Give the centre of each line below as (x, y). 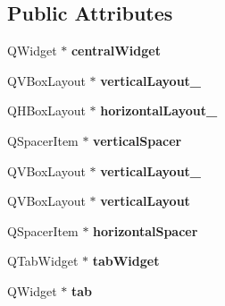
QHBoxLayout (46, 110)
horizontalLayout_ (159, 110)
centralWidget (116, 51)
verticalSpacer (137, 140)
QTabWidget (43, 261)
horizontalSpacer (146, 230)
